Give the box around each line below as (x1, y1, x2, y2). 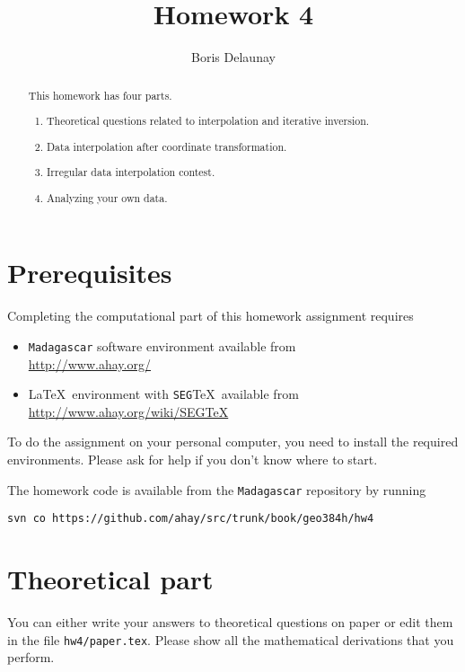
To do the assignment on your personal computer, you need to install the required (7, 432, 459, 451)
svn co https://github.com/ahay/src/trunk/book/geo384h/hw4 (7, 512, 374, 526)
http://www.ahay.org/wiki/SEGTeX (28, 402, 229, 420)
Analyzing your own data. (47, 190, 168, 205)
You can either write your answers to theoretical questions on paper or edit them (7, 613, 453, 632)
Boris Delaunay (191, 48, 276, 66)
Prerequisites (7, 254, 172, 291)
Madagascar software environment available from (28, 336, 296, 355)
